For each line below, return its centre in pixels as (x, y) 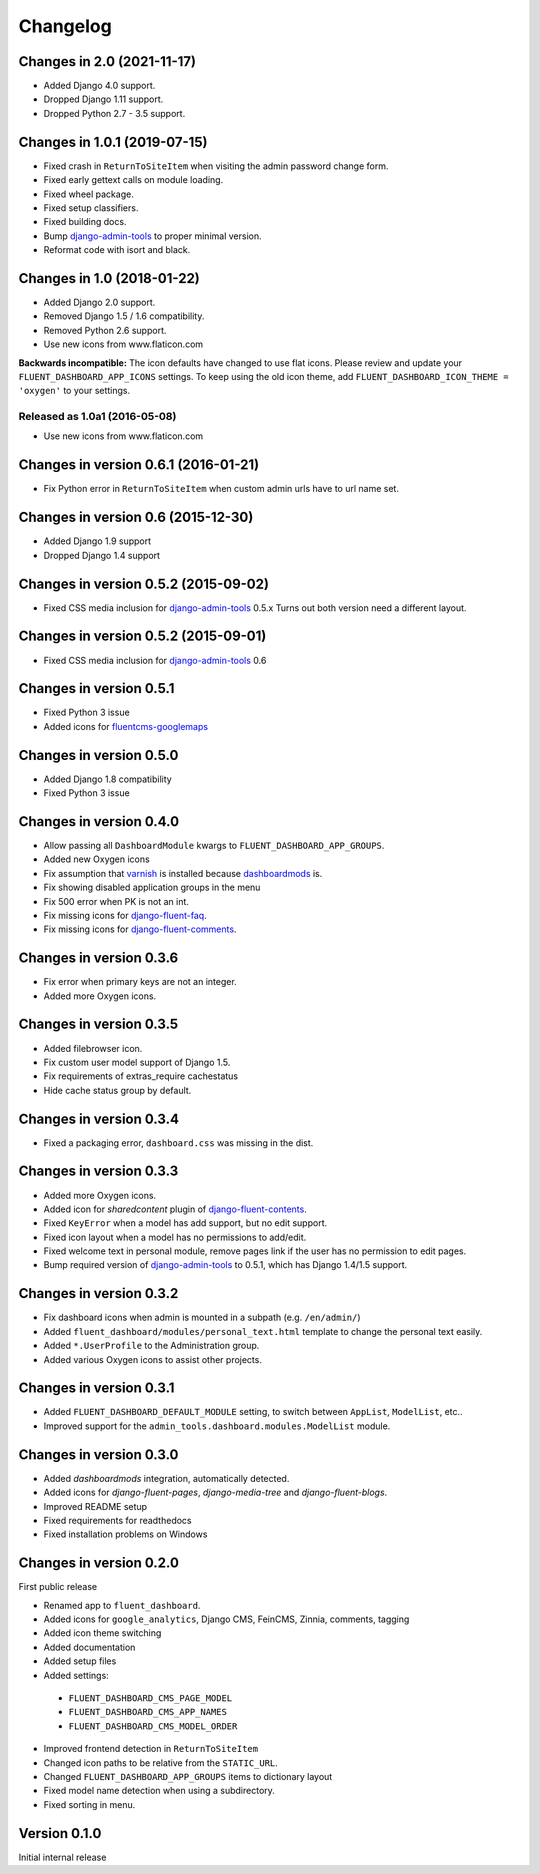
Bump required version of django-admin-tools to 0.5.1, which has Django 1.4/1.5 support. (225, 1265)
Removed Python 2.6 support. (105, 330)
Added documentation (89, 1647)
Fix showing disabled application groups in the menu (152, 887)
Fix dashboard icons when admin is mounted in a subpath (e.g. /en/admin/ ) (202, 1317)
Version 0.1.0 (60, 1833)
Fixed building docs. (85, 222)
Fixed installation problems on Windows (125, 1534)
